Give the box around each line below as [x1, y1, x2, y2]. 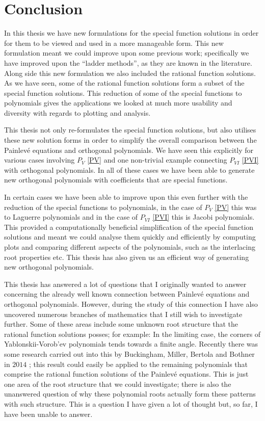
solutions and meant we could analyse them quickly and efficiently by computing [4, 231, 256, 242]
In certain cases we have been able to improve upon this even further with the [4, 192, 248, 202]
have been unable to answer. [4, 408, 93, 419]
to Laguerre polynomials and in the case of [4, 212, 138, 222]
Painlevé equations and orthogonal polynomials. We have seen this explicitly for [4, 144, 254, 155]
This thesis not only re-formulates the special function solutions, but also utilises [4, 124, 256, 135]
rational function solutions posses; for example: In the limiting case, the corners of [4, 328, 261, 339]
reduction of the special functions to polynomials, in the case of [4, 201, 202, 212]
